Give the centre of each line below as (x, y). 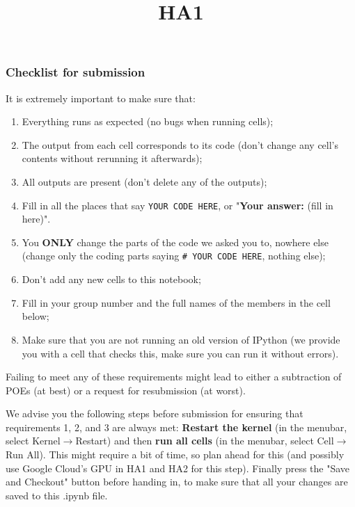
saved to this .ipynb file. (57, 495)
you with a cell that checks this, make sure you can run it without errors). (180, 353)
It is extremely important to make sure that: (101, 98)
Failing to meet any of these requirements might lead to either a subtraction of (174, 377)
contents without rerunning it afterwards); (112, 158)
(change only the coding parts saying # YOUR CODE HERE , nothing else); (174, 256)
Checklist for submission (76, 72)
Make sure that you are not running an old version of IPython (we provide (181, 339)
